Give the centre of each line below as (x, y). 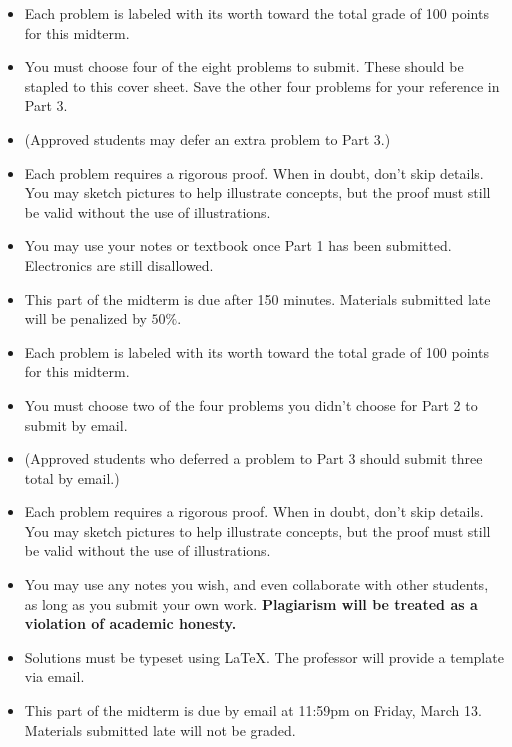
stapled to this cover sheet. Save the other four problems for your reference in (262, 85)
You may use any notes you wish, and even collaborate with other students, (256, 584)
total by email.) (72, 477)
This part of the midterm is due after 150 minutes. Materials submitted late (257, 298)
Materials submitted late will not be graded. (160, 729)
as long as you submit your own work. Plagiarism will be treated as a (251, 603)
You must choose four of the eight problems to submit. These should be (244, 66)
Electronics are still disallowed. (119, 264)
